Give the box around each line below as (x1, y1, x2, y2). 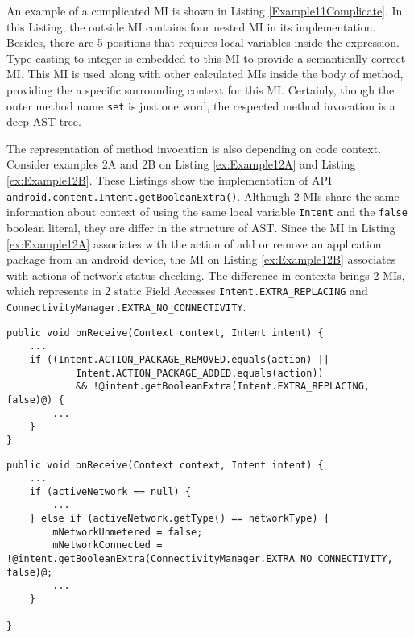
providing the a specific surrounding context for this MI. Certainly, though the (6, 81, 395, 98)
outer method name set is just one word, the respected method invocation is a (6, 97, 395, 114)
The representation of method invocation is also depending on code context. (6, 139, 382, 156)
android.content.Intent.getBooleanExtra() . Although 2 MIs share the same (6, 187, 400, 204)
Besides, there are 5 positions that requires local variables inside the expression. (6, 34, 400, 51)
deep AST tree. (6, 113, 81, 130)
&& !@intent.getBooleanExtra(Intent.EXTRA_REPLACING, (75, 381, 371, 393)
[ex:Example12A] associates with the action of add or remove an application (6, 235, 382, 252)
